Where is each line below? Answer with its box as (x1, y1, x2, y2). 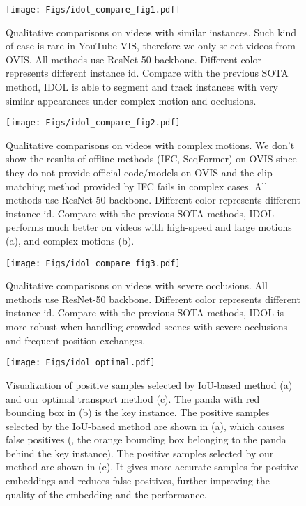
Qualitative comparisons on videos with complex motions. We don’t (6, 137, 295, 152)
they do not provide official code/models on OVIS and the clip (6, 165, 273, 180)
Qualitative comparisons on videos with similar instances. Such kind (6, 24, 297, 39)
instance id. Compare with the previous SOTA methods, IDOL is (6, 305, 284, 320)
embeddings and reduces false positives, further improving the (6, 473, 270, 488)
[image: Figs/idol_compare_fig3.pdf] (6, 258, 181, 268)
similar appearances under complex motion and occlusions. (6, 93, 257, 107)
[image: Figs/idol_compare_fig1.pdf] (6, 5, 181, 15)
